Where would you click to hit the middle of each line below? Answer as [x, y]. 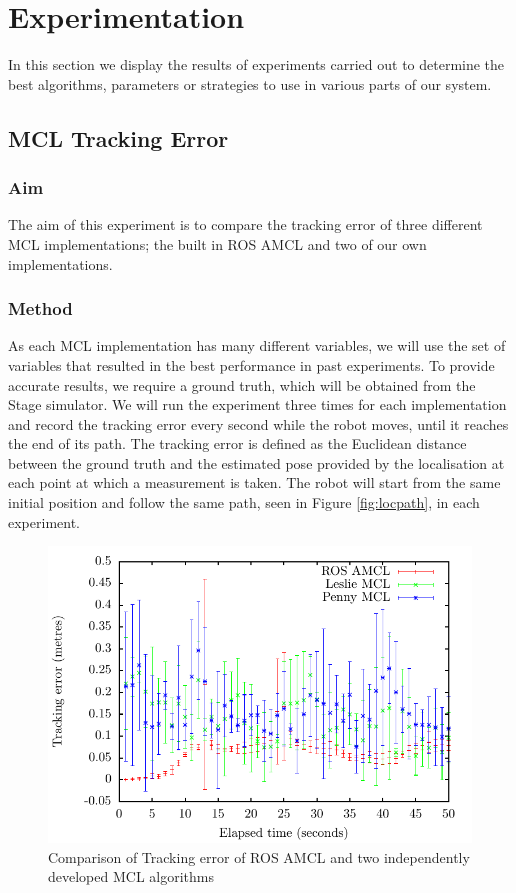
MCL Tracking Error [118, 137]
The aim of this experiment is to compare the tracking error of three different [245, 224]
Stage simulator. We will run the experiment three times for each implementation [257, 404]
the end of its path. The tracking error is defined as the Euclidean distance [237, 443]
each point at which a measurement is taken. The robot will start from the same [254, 482]
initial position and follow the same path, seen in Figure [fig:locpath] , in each [244, 502]
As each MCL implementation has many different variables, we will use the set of [257, 345]
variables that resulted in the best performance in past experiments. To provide [251, 364]
